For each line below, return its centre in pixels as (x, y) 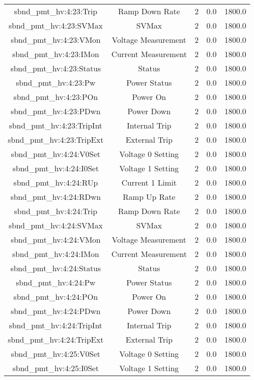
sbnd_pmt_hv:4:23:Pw (56, 82)
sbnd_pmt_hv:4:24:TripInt (56, 325)
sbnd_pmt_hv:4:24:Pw (56, 282)
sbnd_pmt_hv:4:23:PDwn (56, 111)
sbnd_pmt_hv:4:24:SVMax (56, 225)
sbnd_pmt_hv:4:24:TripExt (56, 339)
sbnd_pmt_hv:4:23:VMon (56, 40)
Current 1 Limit (149, 182)
